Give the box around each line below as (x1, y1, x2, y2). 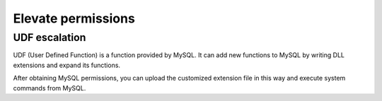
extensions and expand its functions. (13, 61, 120, 69)
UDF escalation (13, 31, 86, 44)
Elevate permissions (13, 11, 136, 26)
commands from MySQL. (13, 83, 86, 92)
